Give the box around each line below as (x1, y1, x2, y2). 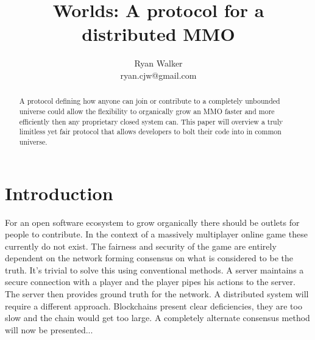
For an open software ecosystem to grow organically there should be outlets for (5, 215, 300, 228)
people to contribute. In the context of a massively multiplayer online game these (5, 228, 308, 241)
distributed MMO (82, 21, 235, 46)
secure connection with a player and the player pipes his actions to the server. (5, 275, 296, 288)
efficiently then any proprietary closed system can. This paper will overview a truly (19, 116, 283, 126)
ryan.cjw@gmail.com (120, 68, 197, 81)
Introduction (5, 180, 113, 205)
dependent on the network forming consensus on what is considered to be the (5, 251, 293, 264)
